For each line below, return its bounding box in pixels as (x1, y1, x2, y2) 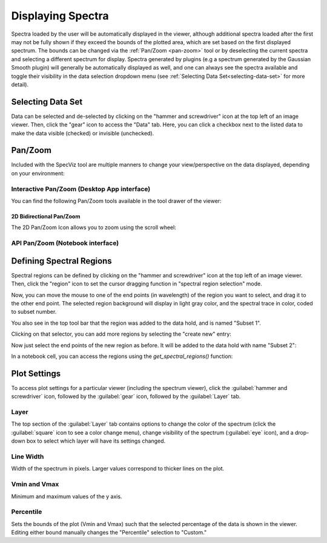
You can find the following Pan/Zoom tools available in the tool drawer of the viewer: (11, 197, 222, 205)
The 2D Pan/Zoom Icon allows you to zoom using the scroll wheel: (11, 224, 177, 231)
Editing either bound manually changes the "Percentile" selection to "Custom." (11, 529, 207, 536)
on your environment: (11, 169, 65, 177)
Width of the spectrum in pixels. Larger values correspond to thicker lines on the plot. (11, 465, 225, 472)
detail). (11, 80, 29, 88)
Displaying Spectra (11, 9, 109, 22)
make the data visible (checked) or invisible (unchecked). (11, 129, 154, 137)
